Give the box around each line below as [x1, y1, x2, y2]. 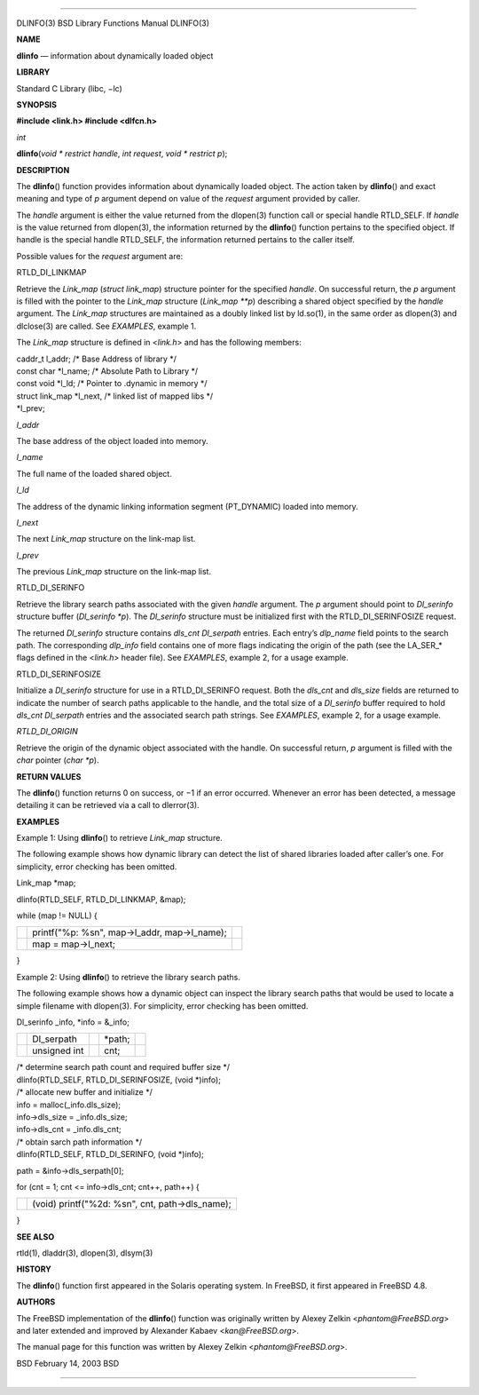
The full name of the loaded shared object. [16, 468, 172, 479]
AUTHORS [16, 1296, 56, 1307]
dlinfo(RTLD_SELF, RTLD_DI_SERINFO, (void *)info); [16, 1149, 204, 1160]
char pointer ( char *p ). [16, 755, 99, 765]
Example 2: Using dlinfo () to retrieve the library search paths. [16, 971, 241, 982]
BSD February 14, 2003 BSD [16, 1358, 120, 1368]
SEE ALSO [16, 1231, 55, 1242]
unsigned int [32, 1044, 84, 1057]
